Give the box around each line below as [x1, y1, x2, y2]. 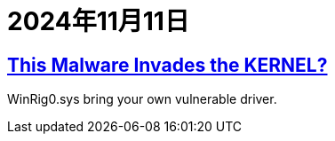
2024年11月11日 [7, 6, 189, 36]
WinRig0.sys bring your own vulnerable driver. [7, 91, 277, 107]
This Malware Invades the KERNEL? [7, 53, 328, 76]
